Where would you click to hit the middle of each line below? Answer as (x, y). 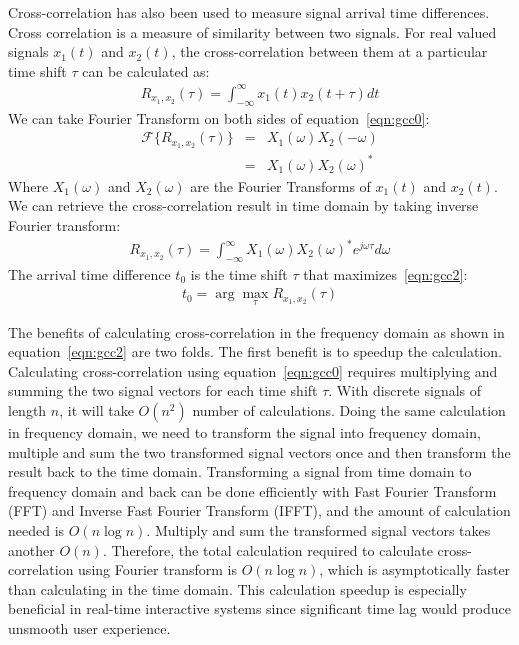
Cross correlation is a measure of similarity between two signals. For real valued (252, 31)
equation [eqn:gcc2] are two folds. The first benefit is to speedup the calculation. (255, 351)
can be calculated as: (146, 70)
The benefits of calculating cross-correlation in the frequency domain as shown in (256, 331)
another (31, 549)
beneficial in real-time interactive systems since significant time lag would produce (259, 608)
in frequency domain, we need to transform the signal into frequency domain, (244, 432)
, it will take (96, 410)
